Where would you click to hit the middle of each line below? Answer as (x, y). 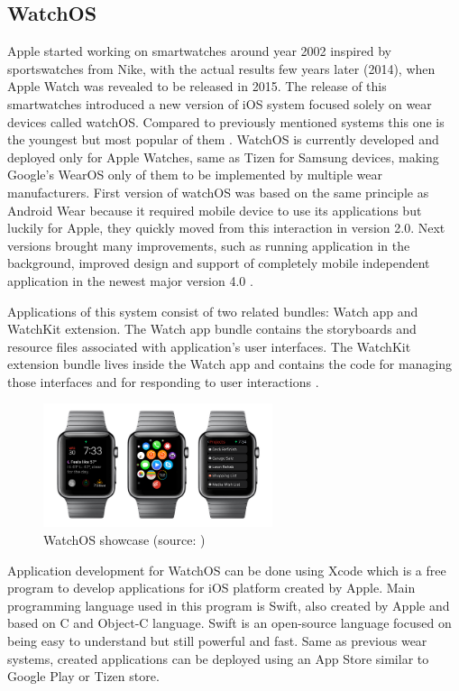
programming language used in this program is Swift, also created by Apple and (229, 605)
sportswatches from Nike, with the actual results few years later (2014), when (221, 68)
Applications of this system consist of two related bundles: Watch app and (213, 311)
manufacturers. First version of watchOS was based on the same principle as (218, 192)
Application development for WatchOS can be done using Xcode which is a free (227, 570)
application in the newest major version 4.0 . (130, 280)
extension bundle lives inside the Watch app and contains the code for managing (230, 364)
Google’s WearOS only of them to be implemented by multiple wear (195, 175)
